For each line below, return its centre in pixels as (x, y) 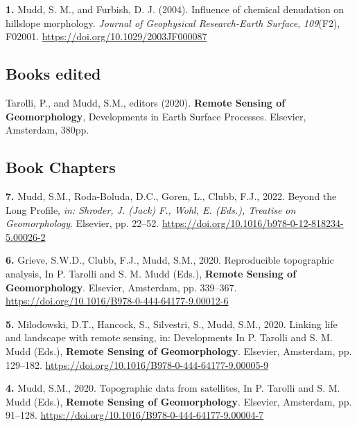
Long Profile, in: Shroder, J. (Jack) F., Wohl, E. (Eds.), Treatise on (151, 209)
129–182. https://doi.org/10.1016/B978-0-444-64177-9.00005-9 (137, 364)
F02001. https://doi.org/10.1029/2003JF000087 (106, 36)
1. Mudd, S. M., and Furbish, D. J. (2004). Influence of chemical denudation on (175, 9)
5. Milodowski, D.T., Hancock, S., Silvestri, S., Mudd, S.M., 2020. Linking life (172, 324)
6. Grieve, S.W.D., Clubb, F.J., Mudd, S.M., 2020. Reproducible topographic (170, 260)
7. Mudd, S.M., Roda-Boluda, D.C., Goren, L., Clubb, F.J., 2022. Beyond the (171, 196)
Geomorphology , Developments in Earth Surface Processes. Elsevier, (156, 116)
